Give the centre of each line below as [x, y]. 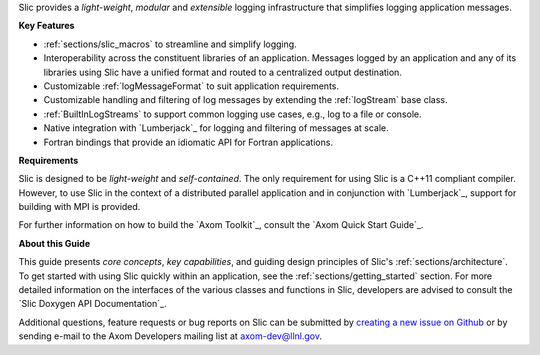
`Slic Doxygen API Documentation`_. [92, 304]
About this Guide [54, 243]
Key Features [46, 26]
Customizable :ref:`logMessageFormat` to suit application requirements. [191, 86]
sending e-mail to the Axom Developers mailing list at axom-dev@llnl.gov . [170, 336]
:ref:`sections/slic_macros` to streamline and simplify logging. [170, 44]
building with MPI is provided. [79, 207]
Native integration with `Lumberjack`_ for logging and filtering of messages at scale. [216, 128]
